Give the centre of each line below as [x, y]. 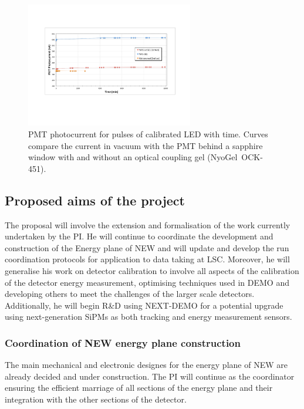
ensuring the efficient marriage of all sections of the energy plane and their [139, 388]
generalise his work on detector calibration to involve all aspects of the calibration [152, 270]
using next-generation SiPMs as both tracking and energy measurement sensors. [148, 317]
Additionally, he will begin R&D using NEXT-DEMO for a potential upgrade [144, 305]
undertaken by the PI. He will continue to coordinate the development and [139, 236]
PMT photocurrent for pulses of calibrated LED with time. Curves [148, 134]
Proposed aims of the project [95, 200]
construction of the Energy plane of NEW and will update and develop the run [147, 247]
